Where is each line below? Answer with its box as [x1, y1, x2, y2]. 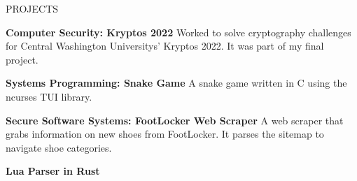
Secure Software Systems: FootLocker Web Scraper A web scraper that [6, 113, 344, 127]
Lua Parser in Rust [6, 164, 100, 178]
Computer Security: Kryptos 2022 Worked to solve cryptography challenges [6, 24, 351, 39]
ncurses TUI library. [6, 89, 92, 103]
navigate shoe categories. [6, 140, 112, 154]
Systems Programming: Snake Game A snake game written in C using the [6, 75, 347, 90]
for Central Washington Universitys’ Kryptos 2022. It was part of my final [6, 38, 324, 53]
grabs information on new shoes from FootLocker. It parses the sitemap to [6, 126, 324, 141]
